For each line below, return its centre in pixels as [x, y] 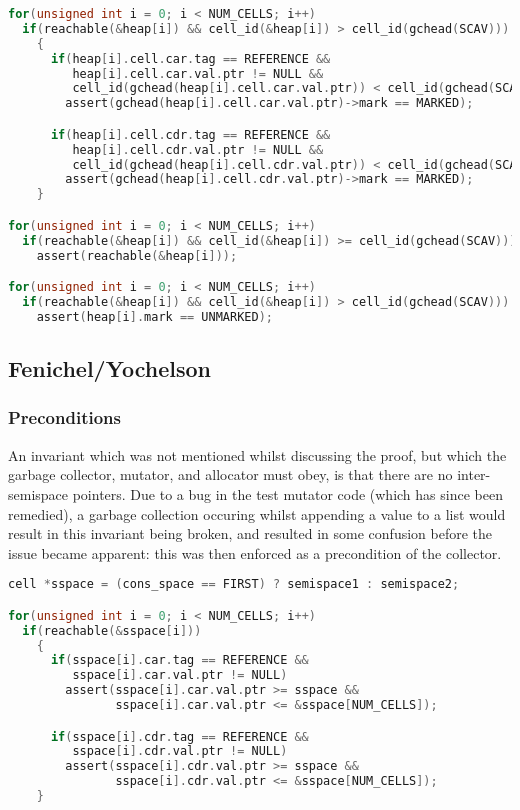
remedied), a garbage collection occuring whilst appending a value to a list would [257, 513]
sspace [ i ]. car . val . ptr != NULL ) [180, 675]
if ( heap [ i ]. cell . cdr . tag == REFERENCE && [190, 134]
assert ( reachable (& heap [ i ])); [137, 255]
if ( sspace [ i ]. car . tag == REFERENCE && [179, 660]
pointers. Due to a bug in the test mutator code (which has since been [287, 493]
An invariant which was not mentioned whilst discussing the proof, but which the [257, 454]
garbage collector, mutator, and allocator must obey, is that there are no [230, 474]
